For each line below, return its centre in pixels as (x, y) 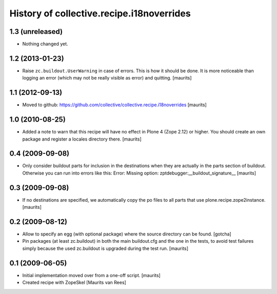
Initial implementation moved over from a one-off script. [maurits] (92, 275)
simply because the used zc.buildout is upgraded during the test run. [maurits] (105, 248)
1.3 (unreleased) (36, 32)
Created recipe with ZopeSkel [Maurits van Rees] (74, 283)
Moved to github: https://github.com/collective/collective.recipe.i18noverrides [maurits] (115, 105)
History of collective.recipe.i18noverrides (100, 13)
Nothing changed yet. (45, 44)
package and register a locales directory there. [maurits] (82, 139)
